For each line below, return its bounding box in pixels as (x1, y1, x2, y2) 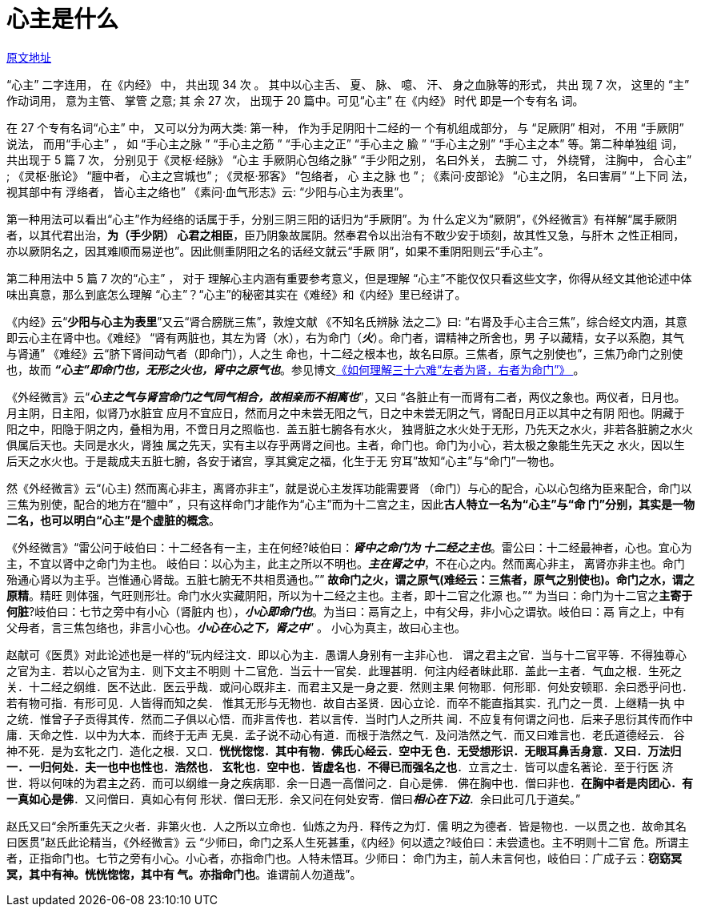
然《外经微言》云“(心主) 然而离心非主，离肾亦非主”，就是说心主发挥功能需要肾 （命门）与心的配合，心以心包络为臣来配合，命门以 (6, 481, 692, 495)
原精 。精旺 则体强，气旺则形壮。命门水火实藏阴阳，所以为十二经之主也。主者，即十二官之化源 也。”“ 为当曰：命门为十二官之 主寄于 (6, 588, 693, 602)
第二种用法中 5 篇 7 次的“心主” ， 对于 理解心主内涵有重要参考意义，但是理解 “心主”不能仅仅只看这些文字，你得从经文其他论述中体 (6, 271, 692, 285)
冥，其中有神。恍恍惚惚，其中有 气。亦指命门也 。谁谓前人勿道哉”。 (6, 867, 362, 881)
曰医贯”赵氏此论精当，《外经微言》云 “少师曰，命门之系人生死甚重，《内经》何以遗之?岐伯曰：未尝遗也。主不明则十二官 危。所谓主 (6, 835, 690, 849)
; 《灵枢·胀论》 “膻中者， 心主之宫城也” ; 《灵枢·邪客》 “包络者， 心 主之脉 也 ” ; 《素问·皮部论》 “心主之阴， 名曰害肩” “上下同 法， (6, 168, 694, 183)
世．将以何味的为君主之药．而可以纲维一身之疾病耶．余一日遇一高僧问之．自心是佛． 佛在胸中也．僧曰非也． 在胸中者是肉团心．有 (6, 775, 693, 790)
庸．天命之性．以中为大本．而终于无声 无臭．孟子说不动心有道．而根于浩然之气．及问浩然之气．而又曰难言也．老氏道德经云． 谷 (6, 727, 685, 742)
